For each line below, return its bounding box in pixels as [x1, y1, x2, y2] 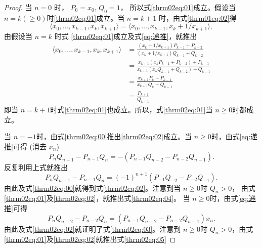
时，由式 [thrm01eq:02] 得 [158, 12, 237, 23]
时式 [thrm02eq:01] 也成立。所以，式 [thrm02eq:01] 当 [50, 104, 213, 115]
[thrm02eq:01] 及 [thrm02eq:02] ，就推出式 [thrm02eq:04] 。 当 [4, 193, 190, 203]
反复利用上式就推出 [4, 161, 68, 172]
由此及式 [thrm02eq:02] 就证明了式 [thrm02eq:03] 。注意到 [4, 223, 181, 234]
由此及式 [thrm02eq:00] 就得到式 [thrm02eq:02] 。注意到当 [4, 182, 181, 193]
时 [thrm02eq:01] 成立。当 [47, 12, 125, 23]
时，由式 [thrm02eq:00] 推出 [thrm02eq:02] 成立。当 [36, 131, 192, 142]
